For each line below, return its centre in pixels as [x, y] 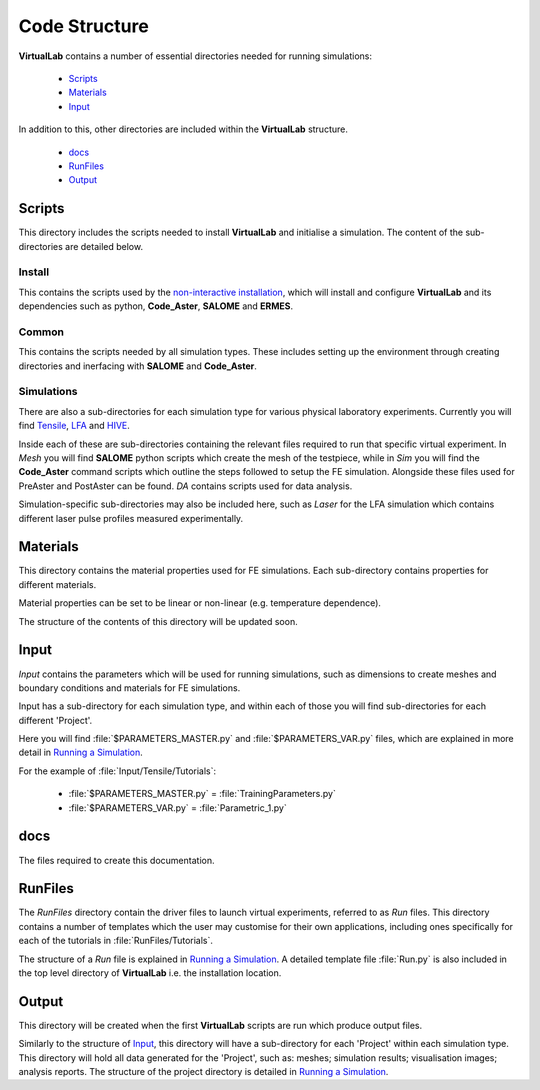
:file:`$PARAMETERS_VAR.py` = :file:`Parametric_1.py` [177, 807]
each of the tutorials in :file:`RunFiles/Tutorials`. [116, 941]
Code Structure [83, 26]
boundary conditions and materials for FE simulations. [129, 687]
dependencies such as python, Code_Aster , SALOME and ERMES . [156, 306]
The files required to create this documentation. [116, 860]
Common [41, 332]
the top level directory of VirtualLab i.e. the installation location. [150, 973]
